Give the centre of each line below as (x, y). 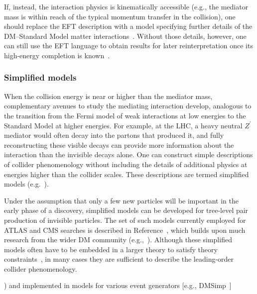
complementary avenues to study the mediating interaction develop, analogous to (128, 106)
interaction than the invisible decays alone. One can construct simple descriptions (128, 154)
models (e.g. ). (26, 184)
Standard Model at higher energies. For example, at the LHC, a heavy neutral (123, 125)
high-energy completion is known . (57, 55)
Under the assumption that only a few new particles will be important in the (121, 200)
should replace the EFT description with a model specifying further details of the (128, 26)
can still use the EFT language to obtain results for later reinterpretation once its (128, 46)
